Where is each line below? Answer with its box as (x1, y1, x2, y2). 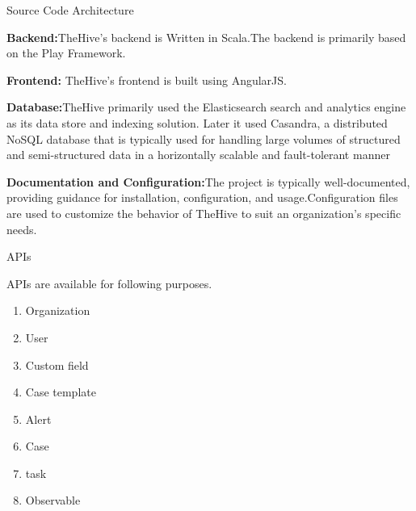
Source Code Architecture (6, 2, 134, 18)
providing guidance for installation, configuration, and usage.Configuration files (6, 189, 398, 206)
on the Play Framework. (6, 44, 126, 61)
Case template (25, 383, 96, 400)
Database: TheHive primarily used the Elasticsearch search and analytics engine (6, 98, 406, 115)
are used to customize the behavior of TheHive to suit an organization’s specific (6, 204, 401, 221)
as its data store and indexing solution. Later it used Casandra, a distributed (6, 114, 388, 131)
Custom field (25, 356, 89, 373)
